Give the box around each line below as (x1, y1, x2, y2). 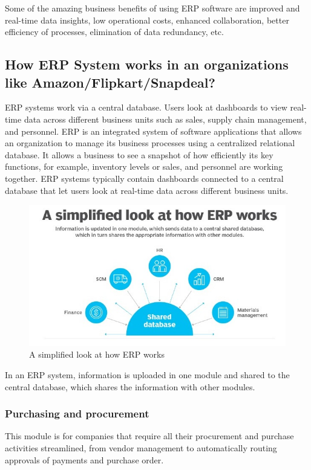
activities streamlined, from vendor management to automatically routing (5, 441, 277, 454)
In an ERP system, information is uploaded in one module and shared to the (5, 368, 290, 381)
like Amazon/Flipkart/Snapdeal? (5, 72, 215, 91)
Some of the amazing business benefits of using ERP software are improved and (5, 2, 300, 14)
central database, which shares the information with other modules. (5, 380, 255, 393)
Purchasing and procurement (5, 406, 149, 421)
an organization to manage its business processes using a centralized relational (5, 137, 295, 149)
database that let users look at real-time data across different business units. (5, 184, 289, 196)
